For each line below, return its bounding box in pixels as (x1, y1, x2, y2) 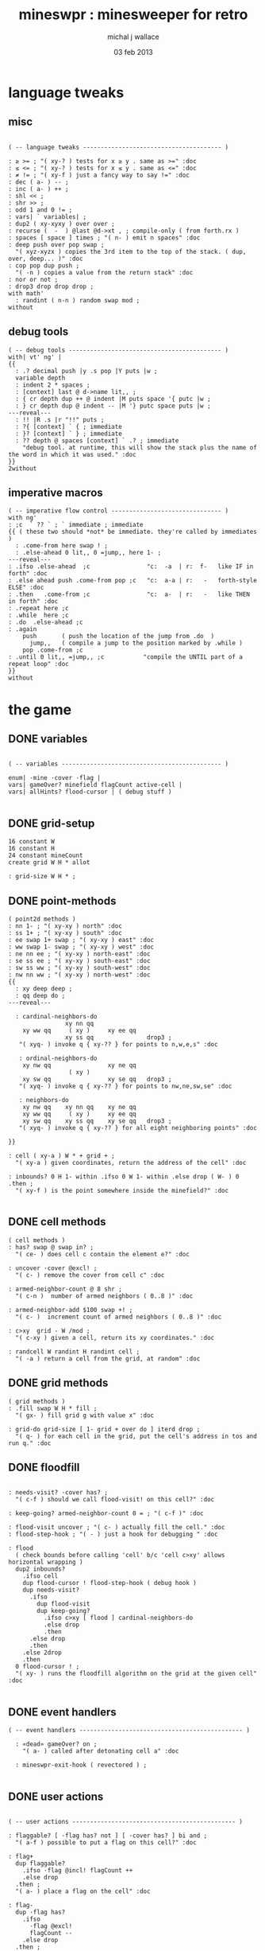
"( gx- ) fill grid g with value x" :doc (15, 1411, 155, 1419)
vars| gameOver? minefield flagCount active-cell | (8, 781, 182, 789)
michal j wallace (106, 32, 160, 41)
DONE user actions (8, 1789, 104, 1803)
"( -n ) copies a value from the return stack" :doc (15, 268, 194, 276)
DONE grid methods (8, 1377, 109, 1390)
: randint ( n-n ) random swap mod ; (15, 296, 140, 304)
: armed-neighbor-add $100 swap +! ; (8, 1306, 133, 1314)
